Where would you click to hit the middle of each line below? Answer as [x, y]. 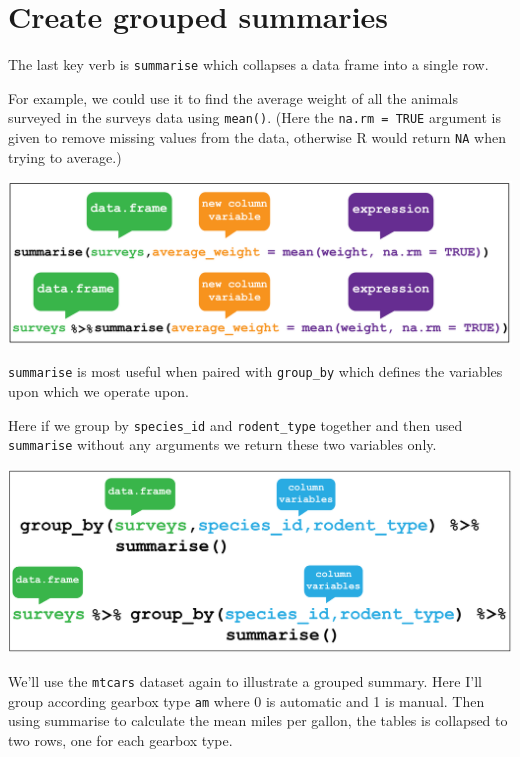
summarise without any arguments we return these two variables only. [222, 444]
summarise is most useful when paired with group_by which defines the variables [255, 371]
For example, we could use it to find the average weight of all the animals [233, 97]
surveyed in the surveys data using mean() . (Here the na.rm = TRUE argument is [255, 117]
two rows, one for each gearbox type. [120, 739]
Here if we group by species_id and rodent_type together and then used [235, 424]
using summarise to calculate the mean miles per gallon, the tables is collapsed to [258, 720]
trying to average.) [65, 156]
